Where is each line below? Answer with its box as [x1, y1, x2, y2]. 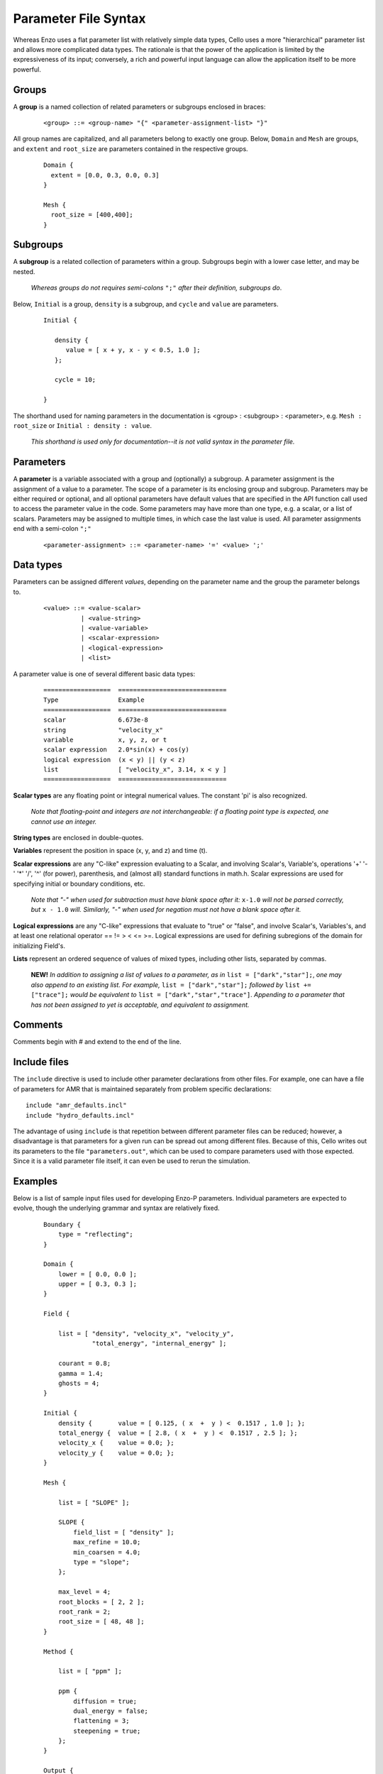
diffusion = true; [73, 1697, 138, 1705]
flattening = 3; [73, 1717, 130, 1725]
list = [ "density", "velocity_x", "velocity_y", [57, 1330, 234, 1338]
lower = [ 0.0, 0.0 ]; [57, 1270, 138, 1278]
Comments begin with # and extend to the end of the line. [13, 1037, 182, 1046]
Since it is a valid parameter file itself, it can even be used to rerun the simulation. [13, 1157, 251, 1165]
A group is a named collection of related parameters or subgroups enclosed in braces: [13, 102, 266, 111]
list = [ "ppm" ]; [57, 1668, 123, 1675]
